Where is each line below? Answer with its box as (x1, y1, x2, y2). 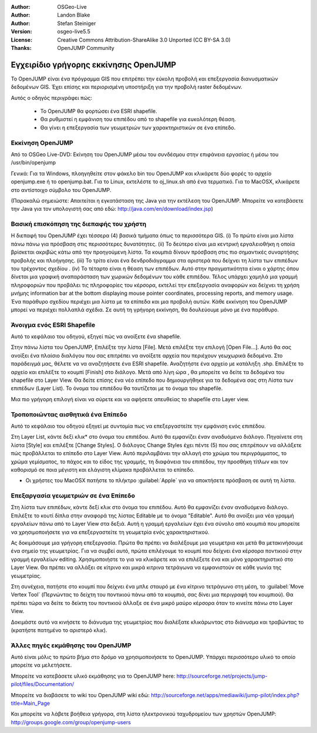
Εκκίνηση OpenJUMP (11, 139, 73, 147)
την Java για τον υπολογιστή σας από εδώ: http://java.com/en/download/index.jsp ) (11, 206, 214, 213)
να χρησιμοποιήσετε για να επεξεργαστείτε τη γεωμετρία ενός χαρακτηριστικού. (11, 529, 210, 536)
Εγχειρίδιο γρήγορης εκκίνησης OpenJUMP (11, 59, 176, 70)
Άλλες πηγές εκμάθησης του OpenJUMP (11, 641, 131, 649)
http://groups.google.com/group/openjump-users (11, 718, 131, 725)
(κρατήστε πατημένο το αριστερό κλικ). (11, 626, 107, 634)
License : (11, 36, 32, 43)
